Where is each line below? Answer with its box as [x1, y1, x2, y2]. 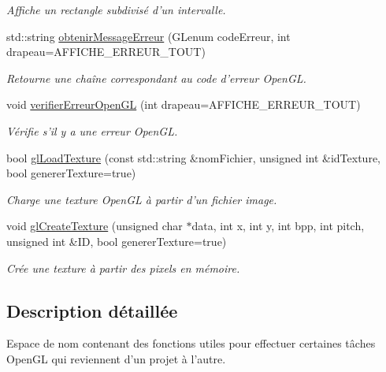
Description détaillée [6, 298, 178, 322]
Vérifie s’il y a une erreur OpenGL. [6, 122, 178, 139]
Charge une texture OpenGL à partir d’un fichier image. [6, 191, 277, 207]
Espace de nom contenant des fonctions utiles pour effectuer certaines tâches [6, 335, 376, 352]
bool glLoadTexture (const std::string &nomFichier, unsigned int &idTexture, [6, 149, 380, 166]
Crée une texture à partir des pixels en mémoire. [6, 259, 240, 276]
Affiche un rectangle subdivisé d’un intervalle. [6, 2, 226, 17]
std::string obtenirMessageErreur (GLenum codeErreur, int [6, 28, 291, 44]
